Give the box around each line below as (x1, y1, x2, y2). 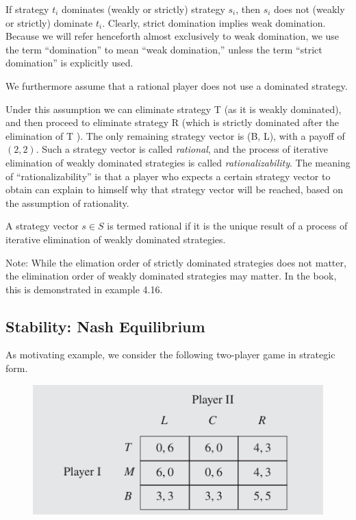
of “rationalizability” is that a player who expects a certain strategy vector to (5, 169, 331, 183)
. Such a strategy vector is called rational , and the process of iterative (36, 142, 328, 156)
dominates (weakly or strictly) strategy (62, 2, 225, 16)
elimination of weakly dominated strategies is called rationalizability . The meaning (5, 155, 351, 169)
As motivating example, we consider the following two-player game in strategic (5, 347, 335, 362)
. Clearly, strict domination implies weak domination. (102, 15, 326, 29)
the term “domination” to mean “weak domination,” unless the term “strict (5, 42, 322, 56)
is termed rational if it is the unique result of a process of (107, 219, 348, 233)
